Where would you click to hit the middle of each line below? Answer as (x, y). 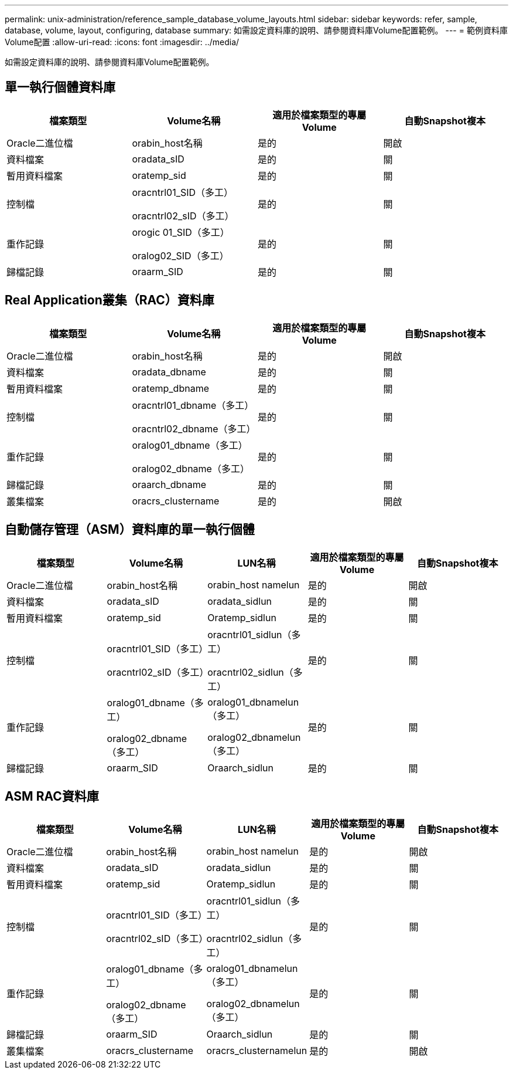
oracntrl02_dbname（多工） (194, 428)
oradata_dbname (169, 372)
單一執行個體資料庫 (60, 87)
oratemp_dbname (170, 388)
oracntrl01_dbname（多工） (193, 405)
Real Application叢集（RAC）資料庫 (110, 300)
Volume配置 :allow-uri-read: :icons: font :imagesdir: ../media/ (122, 42)
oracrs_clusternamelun (257, 1051)
